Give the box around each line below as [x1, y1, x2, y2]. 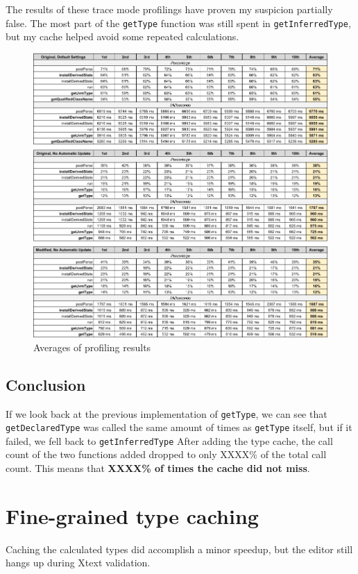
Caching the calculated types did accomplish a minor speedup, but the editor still [6, 541, 353, 556]
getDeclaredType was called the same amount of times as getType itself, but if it [6, 420, 352, 434]
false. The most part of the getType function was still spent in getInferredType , [6, 15, 351, 30]
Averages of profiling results [33, 339, 151, 354]
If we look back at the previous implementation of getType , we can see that [6, 406, 327, 421]
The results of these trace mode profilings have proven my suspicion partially [6, 2, 333, 16]
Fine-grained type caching [6, 501, 259, 530]
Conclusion [6, 373, 86, 395]
